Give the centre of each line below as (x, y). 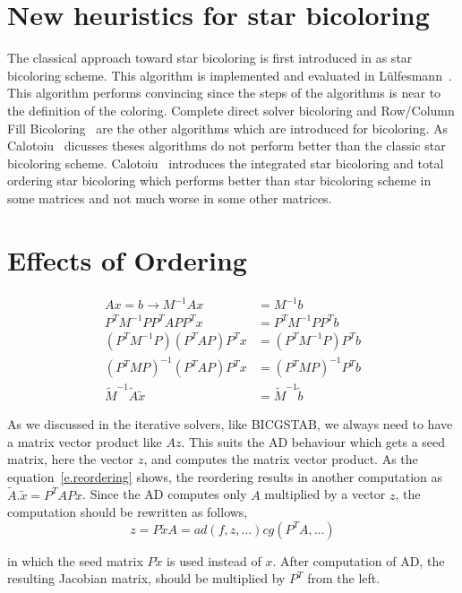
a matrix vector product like (85, 441)
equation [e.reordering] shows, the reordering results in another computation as (225, 476)
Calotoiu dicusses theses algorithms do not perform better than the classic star (227, 146)
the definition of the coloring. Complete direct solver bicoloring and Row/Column (231, 110)
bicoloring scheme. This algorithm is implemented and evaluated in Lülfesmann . (230, 75)
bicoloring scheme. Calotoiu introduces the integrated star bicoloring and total (226, 163)
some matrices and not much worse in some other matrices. (170, 198)
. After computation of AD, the (359, 560)
